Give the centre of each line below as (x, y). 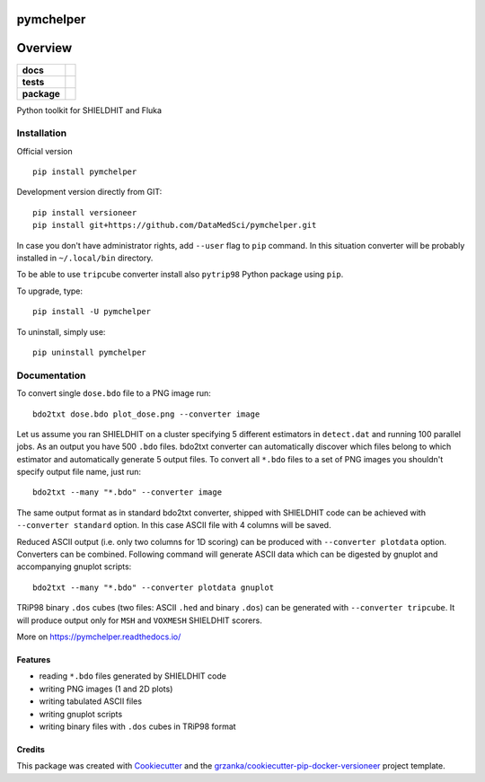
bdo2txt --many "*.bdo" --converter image (128, 492)
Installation (42, 133)
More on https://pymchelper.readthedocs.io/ (99, 637)
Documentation (51, 375)
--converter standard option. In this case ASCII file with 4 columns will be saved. (174, 525)
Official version (44, 151)
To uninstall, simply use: (61, 331)
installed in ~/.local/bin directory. (85, 258)
